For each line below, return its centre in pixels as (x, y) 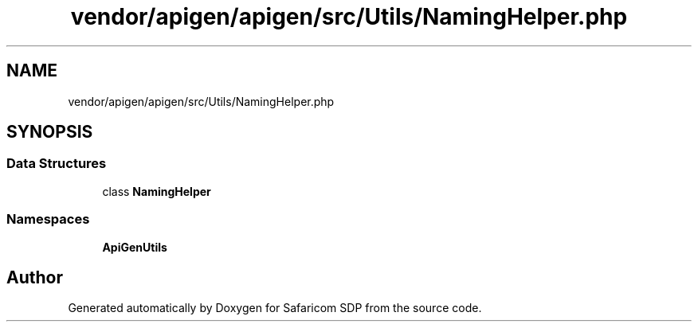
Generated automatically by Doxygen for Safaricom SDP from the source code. (275, 308)
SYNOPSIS (50, 132)
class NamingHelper (157, 191)
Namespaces (48, 219)
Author (35, 277)
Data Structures (57, 164)
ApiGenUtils (135, 247)
